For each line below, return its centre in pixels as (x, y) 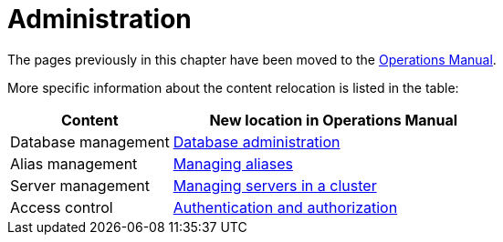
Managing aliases (233, 163)
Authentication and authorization (285, 207)
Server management (80, 185)
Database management (90, 141)
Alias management (74, 163)
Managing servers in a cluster (275, 185)
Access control (62, 207)
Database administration (257, 141)
